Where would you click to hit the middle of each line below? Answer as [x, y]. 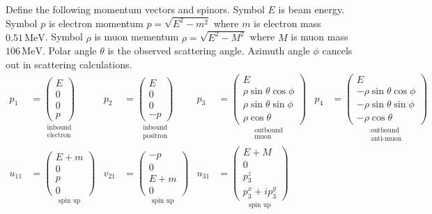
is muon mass [319, 37]
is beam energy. [311, 9]
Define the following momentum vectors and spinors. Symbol [135, 9]
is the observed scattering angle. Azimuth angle [209, 51]
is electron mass [287, 23]
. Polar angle [69, 51]
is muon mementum [137, 37]
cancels [337, 51]
